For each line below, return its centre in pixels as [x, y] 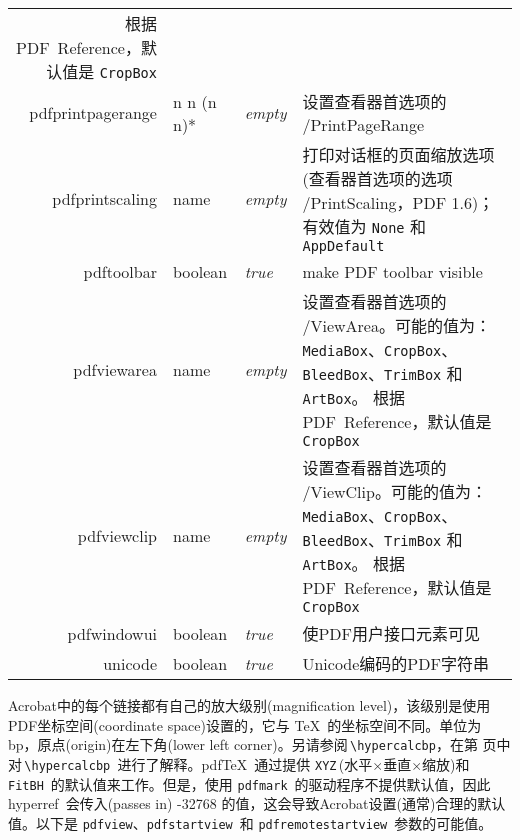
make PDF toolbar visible [392, 271]
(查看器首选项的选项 [377, 178]
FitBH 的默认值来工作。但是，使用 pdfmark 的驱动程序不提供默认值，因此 [249, 783]
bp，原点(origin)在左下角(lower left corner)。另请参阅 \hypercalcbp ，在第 [243, 744]
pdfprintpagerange [93, 112]
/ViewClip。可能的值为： [394, 491]
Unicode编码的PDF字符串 [395, 663]
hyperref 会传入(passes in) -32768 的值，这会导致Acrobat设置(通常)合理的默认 [257, 803]
